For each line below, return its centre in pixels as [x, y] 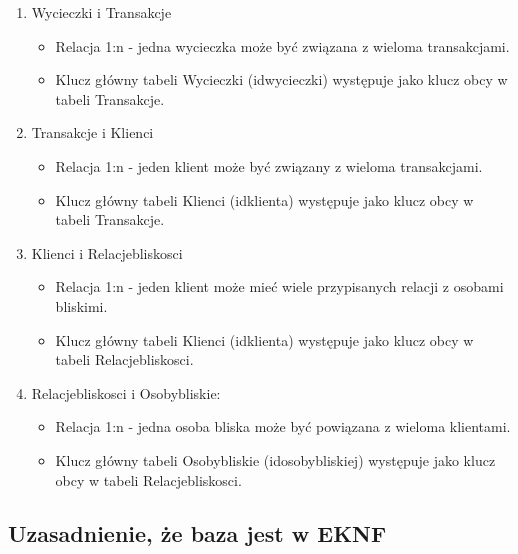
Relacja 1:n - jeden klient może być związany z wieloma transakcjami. [269, 165]
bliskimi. [81, 305]
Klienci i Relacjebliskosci [107, 252]
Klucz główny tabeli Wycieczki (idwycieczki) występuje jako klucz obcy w [281, 79]
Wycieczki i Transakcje [101, 12]
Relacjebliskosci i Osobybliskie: [126, 392]
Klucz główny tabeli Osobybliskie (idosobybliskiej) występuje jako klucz [275, 459]
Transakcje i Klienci [92, 132]
